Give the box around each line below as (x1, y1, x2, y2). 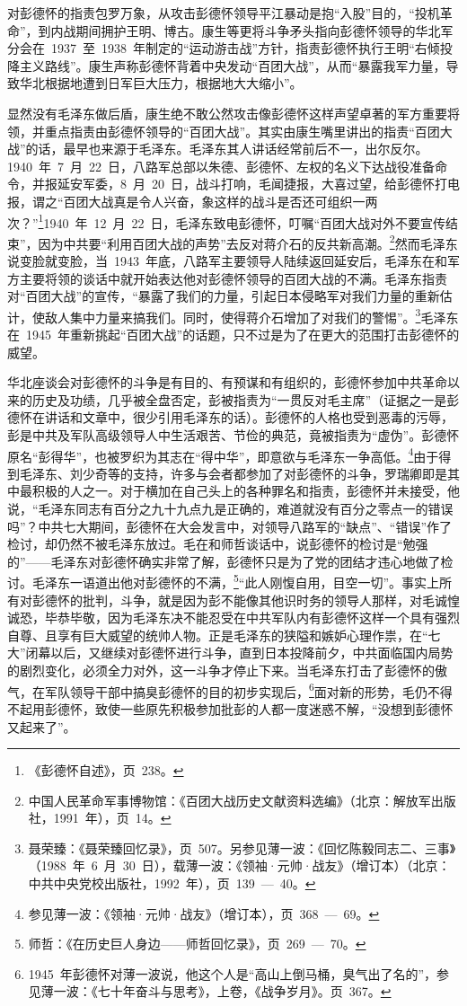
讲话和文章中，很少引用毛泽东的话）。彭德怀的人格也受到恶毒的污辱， (44, 408, 454, 427)
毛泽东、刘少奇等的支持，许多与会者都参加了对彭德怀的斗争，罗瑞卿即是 (19, 463, 447, 482)
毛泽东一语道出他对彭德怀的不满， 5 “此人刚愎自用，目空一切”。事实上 (31, 570, 440, 592)
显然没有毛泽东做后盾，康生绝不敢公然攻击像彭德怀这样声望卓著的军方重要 (7, 103, 447, 122)
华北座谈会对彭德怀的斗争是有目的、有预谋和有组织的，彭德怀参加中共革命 (7, 373, 447, 392)
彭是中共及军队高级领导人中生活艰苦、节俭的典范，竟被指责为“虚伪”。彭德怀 (7, 426, 460, 445)
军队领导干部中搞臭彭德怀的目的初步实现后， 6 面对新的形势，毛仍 (44, 679, 427, 701)
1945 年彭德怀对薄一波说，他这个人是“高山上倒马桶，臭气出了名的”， (28, 964, 437, 983)
